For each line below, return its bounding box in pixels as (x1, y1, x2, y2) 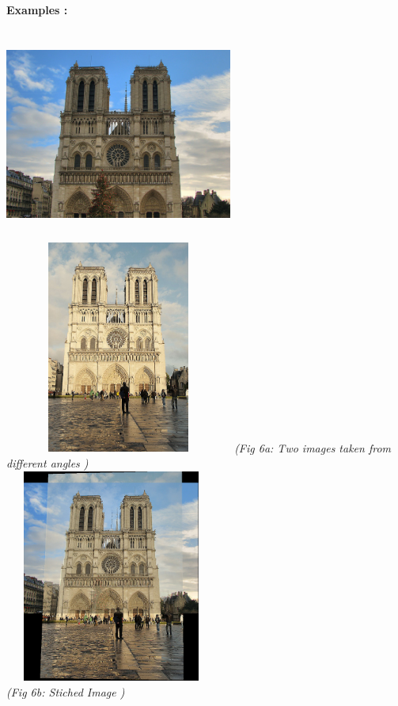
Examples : (6, 2, 68, 17)
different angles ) (6, 454, 89, 471)
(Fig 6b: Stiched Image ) (6, 683, 125, 700)
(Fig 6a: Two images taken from (234, 439, 392, 456)
